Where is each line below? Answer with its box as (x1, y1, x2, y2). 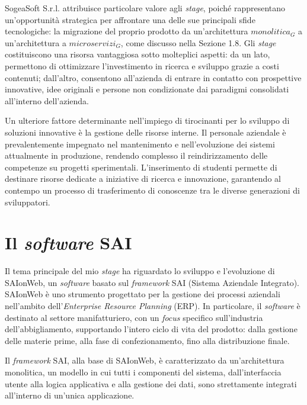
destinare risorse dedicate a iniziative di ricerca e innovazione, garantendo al (5, 172, 281, 185)
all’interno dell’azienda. (5, 94, 89, 107)
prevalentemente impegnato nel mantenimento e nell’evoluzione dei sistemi (5, 137, 275, 150)
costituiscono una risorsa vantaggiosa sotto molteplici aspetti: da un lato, (5, 48, 270, 60)
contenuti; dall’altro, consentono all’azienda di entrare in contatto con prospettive (5, 71, 302, 83)
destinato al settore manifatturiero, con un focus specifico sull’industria (5, 311, 263, 323)
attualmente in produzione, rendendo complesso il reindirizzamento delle (5, 149, 268, 162)
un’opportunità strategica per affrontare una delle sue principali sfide (5, 13, 255, 25)
